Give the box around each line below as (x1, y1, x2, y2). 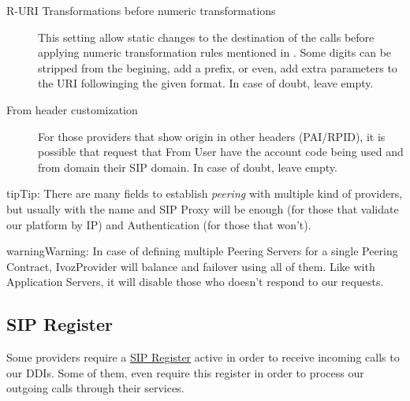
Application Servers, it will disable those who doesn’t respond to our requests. (6, 273, 384, 290)
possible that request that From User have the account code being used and (38, 143, 404, 160)
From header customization (6, 101, 138, 117)
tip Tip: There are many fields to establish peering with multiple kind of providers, (6, 185, 403, 202)
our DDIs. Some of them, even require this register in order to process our (6, 364, 364, 381)
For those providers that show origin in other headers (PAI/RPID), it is (38, 128, 386, 144)
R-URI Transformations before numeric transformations (6, 2, 276, 18)
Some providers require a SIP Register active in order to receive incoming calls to (6, 349, 400, 366)
